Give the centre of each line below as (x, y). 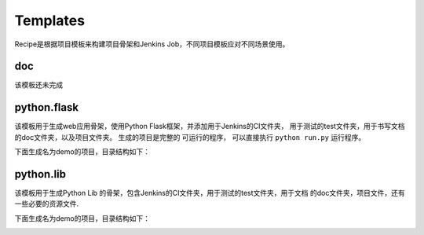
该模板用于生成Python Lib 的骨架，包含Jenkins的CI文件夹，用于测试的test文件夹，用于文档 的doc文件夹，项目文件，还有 (210, 193)
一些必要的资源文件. (47, 204)
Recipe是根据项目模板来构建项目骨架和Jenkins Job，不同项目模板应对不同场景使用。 (152, 44)
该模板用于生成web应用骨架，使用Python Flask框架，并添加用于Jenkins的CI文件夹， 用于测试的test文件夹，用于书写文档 (210, 127)
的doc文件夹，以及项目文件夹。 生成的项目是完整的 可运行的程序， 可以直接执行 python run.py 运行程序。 (190, 137)
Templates (50, 20)
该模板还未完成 (38, 85)
